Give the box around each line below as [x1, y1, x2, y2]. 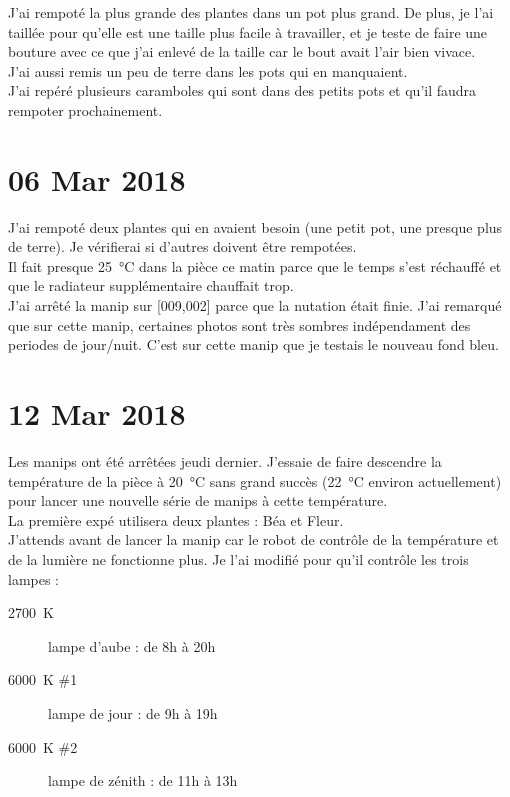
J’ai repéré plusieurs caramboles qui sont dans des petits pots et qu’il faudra [8, 80, 477, 101]
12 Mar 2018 [8, 393, 186, 434]
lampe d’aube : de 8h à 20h [48, 635, 216, 656]
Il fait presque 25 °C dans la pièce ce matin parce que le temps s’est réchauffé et [8, 255, 502, 276]
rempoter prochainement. [8, 99, 163, 120]
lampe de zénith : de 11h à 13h [48, 770, 238, 791]
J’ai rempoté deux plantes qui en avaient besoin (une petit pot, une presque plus [8, 216, 503, 237]
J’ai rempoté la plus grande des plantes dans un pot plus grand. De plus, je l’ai [8, 2, 494, 22]
